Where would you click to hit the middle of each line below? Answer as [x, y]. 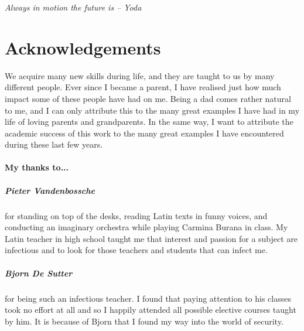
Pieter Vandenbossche [50, 190]
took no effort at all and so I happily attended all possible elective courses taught [151, 310]
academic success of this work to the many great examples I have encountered [144, 133]
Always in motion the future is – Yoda [73, 7]
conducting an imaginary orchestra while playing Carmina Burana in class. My [146, 227]
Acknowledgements [83, 47]
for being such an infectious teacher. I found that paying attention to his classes [148, 298]
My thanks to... [37, 167]
